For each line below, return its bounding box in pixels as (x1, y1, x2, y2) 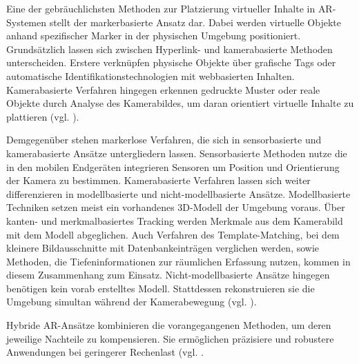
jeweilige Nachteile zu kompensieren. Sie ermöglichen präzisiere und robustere (6, 331, 334, 345)
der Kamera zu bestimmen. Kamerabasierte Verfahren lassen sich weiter (6, 173, 311, 188)
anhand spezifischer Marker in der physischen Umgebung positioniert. (6, 28, 301, 43)
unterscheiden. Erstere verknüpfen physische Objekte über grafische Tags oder (6, 55, 336, 70)
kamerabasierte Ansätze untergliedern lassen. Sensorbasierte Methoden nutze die (6, 145, 347, 160)
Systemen (6, 14, 47, 29)
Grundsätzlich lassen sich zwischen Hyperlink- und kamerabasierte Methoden (6, 41, 333, 56)
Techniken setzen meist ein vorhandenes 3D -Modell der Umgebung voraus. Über (6, 200, 345, 214)
